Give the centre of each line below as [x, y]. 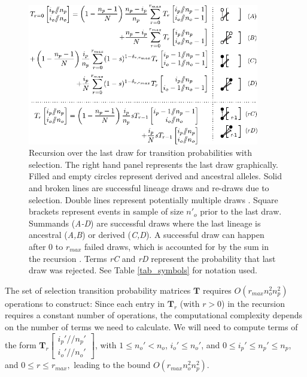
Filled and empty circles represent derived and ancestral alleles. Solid [156, 176]
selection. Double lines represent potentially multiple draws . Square [153, 199]
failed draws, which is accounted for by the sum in [177, 246]
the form [21, 344]
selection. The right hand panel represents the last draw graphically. [154, 164]
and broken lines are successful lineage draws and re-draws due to [149, 188]
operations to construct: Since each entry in [85, 303]
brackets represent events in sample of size [106, 211]
